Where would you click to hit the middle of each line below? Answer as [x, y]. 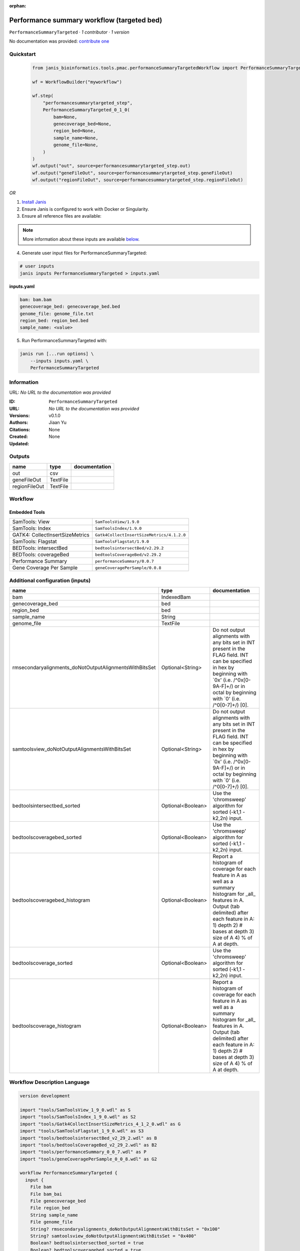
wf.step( [43, 96]
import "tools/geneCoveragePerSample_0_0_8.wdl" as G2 [88, 1159]
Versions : [19, 415]
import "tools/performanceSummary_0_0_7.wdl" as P [83, 1152]
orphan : [18, 6]
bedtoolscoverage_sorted [42, 963]
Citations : [20, 429]
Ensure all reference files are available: [62, 216]
